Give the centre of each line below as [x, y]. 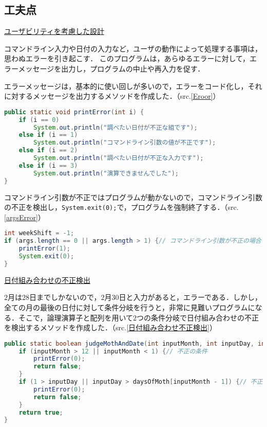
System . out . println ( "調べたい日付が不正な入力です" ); [119, 158]
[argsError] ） [25, 217]
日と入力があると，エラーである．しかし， [190, 297]
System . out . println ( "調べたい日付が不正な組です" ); [116, 127]
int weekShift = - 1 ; [39, 233]
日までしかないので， [65, 297]
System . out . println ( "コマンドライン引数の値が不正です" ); [125, 143]
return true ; [41, 412]
